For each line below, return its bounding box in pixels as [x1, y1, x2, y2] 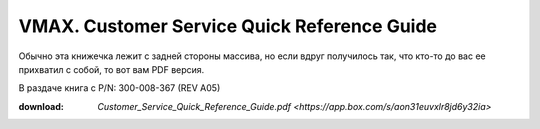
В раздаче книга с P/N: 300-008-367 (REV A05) [18, 82, 221, 94]
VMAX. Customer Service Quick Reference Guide [18, 15, 437, 37]
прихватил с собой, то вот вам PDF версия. [18, 63, 205, 75]
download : [18, 100, 64, 112]
